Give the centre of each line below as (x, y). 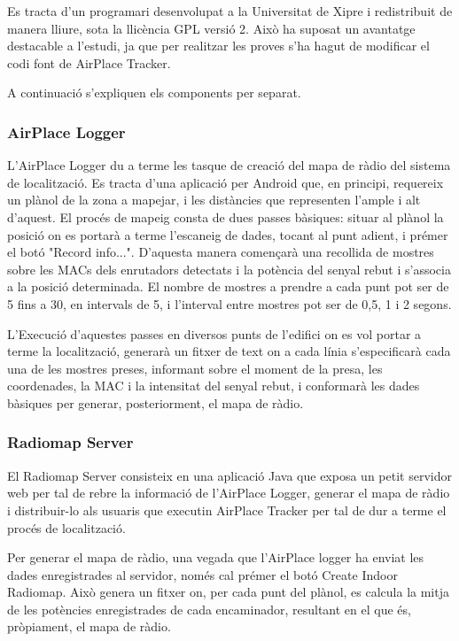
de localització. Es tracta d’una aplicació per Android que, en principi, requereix (226, 182)
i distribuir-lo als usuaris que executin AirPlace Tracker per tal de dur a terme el (227, 510)
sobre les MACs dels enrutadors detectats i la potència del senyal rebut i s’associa (229, 269)
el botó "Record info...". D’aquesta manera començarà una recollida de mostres (221, 252)
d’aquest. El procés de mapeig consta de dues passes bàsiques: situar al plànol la (226, 216)
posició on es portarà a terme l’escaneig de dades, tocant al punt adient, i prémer (228, 234)
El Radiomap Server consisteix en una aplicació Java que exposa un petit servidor (229, 475)
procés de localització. (66, 527)
